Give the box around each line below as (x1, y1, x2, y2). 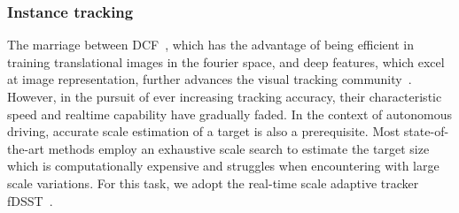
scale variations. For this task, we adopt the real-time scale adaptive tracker (7, 173, 419, 192)
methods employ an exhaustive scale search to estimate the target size (48, 139, 430, 157)
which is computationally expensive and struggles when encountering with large (7, 156, 440, 175)
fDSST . (7, 191, 53, 209)
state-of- (403, 122, 449, 141)
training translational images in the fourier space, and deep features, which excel (7, 52, 445, 71)
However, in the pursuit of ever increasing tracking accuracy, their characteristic (7, 87, 442, 105)
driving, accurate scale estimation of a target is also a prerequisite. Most (7, 122, 401, 141)
